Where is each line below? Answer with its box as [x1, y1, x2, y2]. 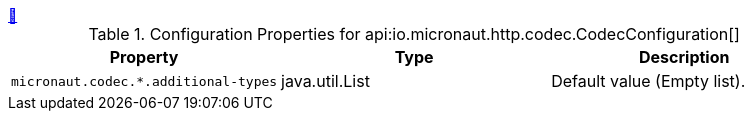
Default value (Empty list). [551, 71, 746, 91]
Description [639, 47, 730, 67]
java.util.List [281, 71, 370, 91]
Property [109, 47, 179, 67]
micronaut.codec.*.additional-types [11, 73, 278, 89]
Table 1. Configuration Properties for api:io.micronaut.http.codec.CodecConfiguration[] [88, 24, 740, 44]
